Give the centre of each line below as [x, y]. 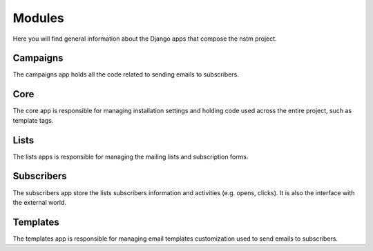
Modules [39, 18]
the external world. [40, 202]
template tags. [33, 120]
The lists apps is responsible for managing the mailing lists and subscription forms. [131, 157]
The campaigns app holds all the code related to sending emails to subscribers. [126, 74]
